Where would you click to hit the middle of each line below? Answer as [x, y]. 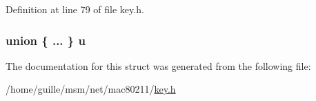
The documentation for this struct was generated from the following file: [158, 65]
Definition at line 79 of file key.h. [75, 9]
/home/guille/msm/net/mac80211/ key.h [91, 89]
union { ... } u [46, 40]
